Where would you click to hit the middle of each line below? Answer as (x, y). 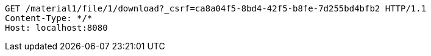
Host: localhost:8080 (56, 28)
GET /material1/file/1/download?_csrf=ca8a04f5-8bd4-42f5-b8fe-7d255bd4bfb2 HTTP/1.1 (216, 8)
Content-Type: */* (49, 18)
